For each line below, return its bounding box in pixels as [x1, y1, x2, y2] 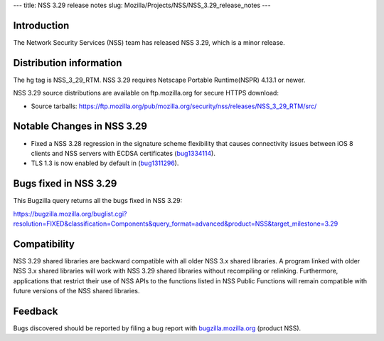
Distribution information [13, 57, 122, 69]
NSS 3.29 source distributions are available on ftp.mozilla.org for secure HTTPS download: [13, 89, 279, 98]
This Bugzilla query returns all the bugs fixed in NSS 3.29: [13, 196, 183, 205]
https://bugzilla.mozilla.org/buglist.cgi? [13, 209, 127, 218]
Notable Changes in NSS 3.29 [13, 120, 147, 132]
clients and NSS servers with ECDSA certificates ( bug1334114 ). [31, 149, 216, 157]
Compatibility [13, 238, 75, 250]
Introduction [13, 19, 70, 31]
